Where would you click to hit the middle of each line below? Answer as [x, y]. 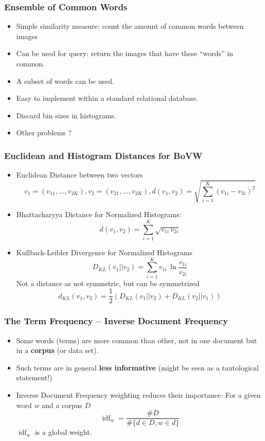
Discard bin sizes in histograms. [66, 115]
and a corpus [62, 405]
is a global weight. [63, 432]
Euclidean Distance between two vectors [79, 175]
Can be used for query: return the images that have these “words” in [125, 53]
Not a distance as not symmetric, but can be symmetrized [108, 283]
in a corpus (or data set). [57, 350]
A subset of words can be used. [65, 81]
